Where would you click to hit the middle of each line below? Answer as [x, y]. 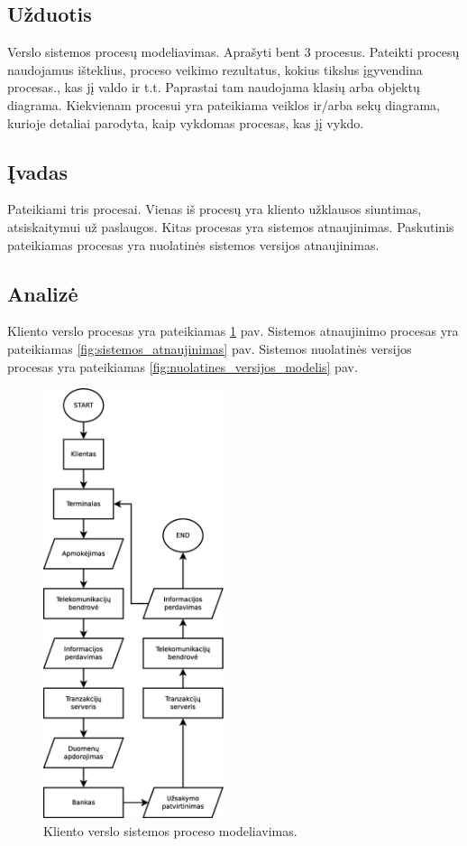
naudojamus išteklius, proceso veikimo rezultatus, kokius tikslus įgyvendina [215, 69]
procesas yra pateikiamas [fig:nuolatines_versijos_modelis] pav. [183, 366]
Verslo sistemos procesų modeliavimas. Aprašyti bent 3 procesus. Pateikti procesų [233, 52]
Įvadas [37, 171]
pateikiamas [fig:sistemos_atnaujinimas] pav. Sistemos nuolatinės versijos [210, 348]
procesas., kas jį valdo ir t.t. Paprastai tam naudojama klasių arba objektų [214, 87]
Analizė [43, 293]
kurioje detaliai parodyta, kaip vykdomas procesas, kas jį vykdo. [186, 122]
